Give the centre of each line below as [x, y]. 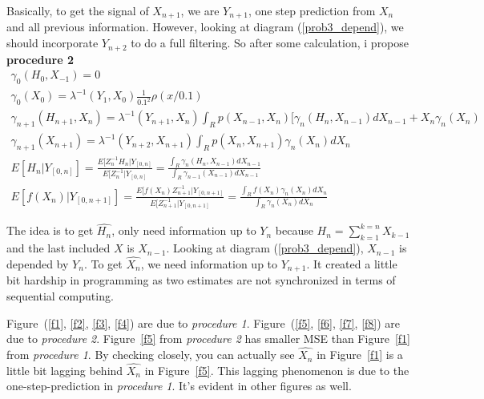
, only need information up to [184, 230]
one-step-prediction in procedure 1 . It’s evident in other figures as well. [179, 386]
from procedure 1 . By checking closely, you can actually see [151, 355]
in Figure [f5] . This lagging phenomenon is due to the [277, 370]
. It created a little [352, 264]
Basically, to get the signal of [78, 10]
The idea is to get [50, 230]
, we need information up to [209, 264]
